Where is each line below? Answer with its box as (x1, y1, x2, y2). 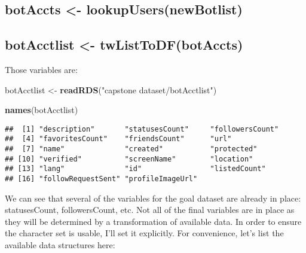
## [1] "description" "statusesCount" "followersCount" (5, 124, 279, 133)
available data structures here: (5, 239, 115, 251)
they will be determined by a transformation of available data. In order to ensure (5, 215, 302, 227)
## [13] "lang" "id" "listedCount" (5, 164, 266, 173)
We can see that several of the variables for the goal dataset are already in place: (5, 191, 301, 204)
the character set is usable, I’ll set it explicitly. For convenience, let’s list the (5, 227, 284, 239)
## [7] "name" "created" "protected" (5, 145, 258, 154)
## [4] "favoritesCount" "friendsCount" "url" (5, 135, 232, 144)
